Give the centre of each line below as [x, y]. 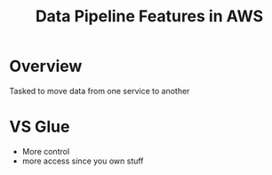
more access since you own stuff [83, 161]
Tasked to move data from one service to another [100, 91]
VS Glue [40, 127]
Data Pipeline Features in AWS [149, 16]
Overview [46, 66]
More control [46, 151]
